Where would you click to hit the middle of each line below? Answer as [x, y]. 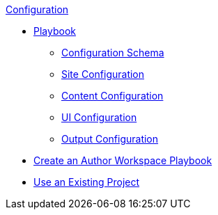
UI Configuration [99, 117]
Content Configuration [112, 96]
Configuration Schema [113, 53]
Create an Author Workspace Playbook [123, 160]
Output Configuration [110, 139]
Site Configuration [103, 74]
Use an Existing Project [87, 182]
